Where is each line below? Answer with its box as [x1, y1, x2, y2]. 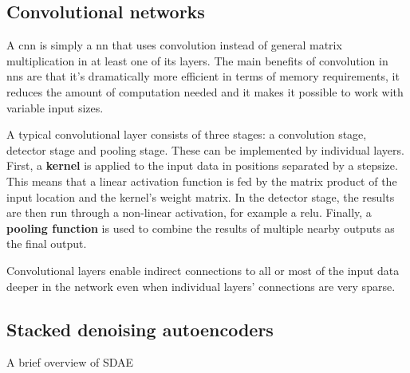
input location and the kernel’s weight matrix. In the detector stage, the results [6, 188, 395, 205]
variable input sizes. [6, 99, 104, 116]
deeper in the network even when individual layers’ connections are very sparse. [6, 277, 396, 294]
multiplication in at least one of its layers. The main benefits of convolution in [6, 52, 388, 69]
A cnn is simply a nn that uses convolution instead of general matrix [6, 37, 342, 53]
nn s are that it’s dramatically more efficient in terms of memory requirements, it [6, 68, 400, 84]
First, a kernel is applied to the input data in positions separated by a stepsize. [6, 157, 398, 174]
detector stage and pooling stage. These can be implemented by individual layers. [6, 141, 404, 158]
